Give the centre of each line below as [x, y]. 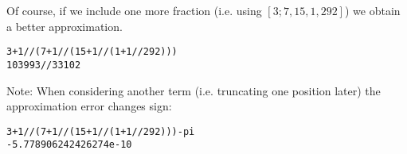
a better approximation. [65, 26]
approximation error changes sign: [89, 106]
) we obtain [372, 10]
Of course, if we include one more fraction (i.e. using [134, 10]
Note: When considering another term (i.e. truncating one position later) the [194, 90]
